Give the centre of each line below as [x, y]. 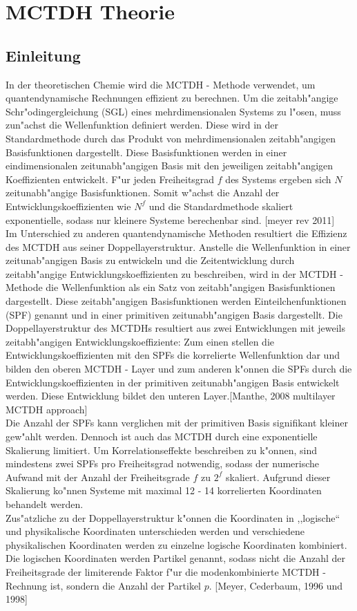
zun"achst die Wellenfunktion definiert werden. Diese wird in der [142, 125]
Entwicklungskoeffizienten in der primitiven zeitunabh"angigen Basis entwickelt [173, 382]
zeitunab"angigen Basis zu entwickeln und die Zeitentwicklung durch [150, 260]
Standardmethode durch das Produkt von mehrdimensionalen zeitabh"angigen [171, 138]
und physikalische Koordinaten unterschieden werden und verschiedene [155, 531]
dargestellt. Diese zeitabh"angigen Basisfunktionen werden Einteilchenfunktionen [176, 301]
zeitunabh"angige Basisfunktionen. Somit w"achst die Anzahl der [143, 192]
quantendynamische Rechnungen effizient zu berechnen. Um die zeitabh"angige [172, 98]
